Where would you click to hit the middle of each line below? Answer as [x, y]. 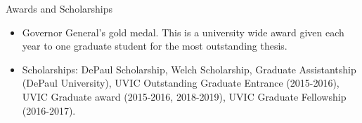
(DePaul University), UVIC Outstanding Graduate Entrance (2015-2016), [181, 83]
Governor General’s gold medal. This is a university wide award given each [183, 32]
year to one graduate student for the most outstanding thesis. [155, 46]
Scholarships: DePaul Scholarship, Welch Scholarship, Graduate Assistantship [189, 69]
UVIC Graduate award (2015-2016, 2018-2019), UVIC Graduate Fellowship [184, 96]
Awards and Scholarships [59, 8]
